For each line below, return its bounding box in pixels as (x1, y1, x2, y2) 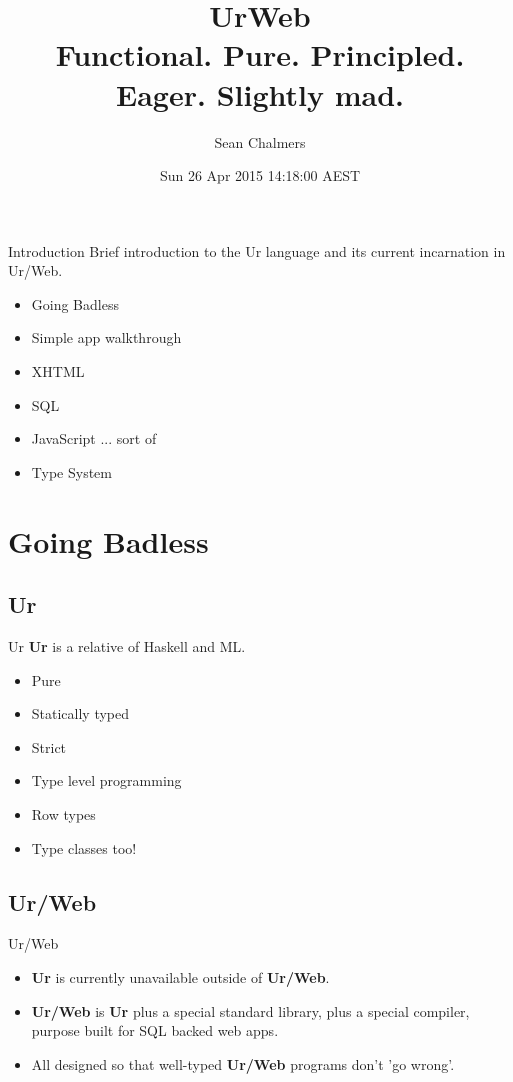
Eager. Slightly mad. (116, 73, 404, 114)
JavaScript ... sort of (31, 428, 157, 449)
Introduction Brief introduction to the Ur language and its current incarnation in (8, 240, 506, 261)
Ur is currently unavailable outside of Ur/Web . (31, 966, 330, 987)
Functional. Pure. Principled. (55, 34, 465, 75)
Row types (31, 803, 96, 824)
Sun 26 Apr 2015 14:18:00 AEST (159, 165, 361, 186)
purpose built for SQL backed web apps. (31, 1020, 279, 1041)
